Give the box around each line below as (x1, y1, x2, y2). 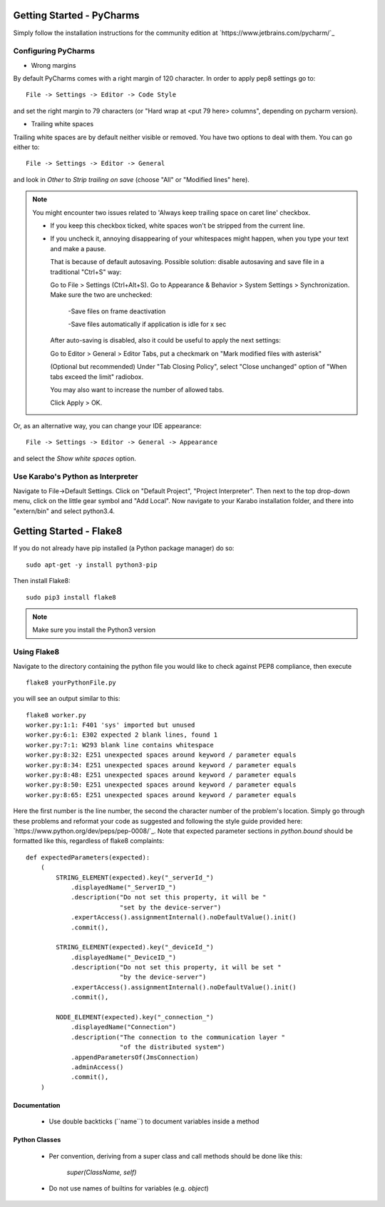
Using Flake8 (13, 647, 60, 657)
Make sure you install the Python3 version (32, 625, 156, 635)
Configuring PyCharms (13, 46, 96, 56)
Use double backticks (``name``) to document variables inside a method (48, 1117, 260, 1126)
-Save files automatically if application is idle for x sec (68, 320, 227, 328)
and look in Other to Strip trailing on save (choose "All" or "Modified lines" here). (13, 175, 250, 183)
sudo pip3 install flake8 (26, 593, 117, 601)
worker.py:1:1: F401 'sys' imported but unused (26, 721, 195, 729)
